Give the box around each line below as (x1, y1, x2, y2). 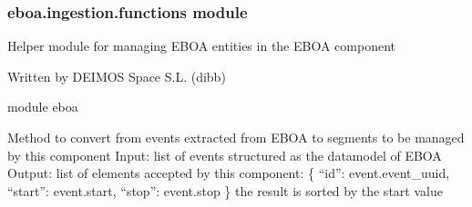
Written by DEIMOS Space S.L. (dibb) (7, 66, 226, 85)
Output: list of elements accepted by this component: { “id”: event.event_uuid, (7, 163, 450, 182)
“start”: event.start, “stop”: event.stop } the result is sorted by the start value (7, 181, 443, 200)
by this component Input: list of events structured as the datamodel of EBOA (7, 145, 442, 164)
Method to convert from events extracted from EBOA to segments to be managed (7, 128, 465, 146)
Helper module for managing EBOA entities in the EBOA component (7, 36, 395, 55)
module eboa (7, 97, 78, 116)
